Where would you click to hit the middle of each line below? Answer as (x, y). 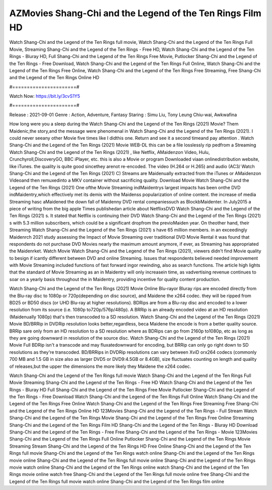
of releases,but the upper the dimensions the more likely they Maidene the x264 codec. (100, 366)
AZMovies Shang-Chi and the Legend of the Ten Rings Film (135, 13)
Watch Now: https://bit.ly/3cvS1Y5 (45, 96)
